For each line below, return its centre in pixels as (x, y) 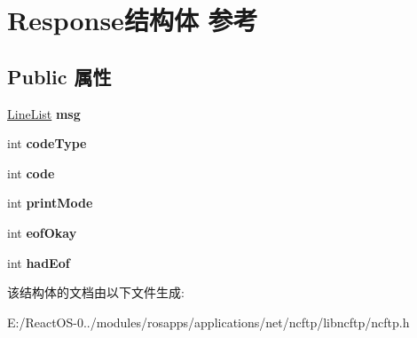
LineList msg (44, 113)
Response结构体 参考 (133, 20)
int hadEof (39, 262)
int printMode (50, 203)
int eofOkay (42, 232)
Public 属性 (59, 76)
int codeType (47, 143)
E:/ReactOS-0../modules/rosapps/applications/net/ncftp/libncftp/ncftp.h (208, 322)
